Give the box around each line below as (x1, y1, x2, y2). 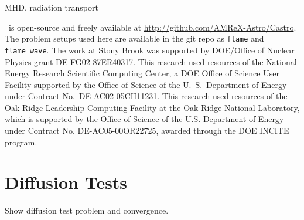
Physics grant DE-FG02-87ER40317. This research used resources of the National (5, 55, 297, 67)
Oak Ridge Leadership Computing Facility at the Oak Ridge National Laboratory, (5, 101, 300, 113)
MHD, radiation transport (5, 1, 98, 13)
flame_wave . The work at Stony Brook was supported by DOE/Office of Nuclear (5, 43, 295, 56)
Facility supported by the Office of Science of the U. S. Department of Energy (5, 78, 287, 90)
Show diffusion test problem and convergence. (5, 204, 169, 216)
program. (5, 136, 37, 148)
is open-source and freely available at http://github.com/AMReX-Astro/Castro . (8, 21, 296, 33)
